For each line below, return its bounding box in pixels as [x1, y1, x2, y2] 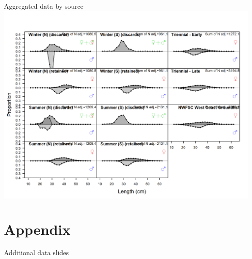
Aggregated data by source [4, 1, 83, 11]
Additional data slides [4, 247, 69, 257]
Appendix [4, 219, 71, 239]
